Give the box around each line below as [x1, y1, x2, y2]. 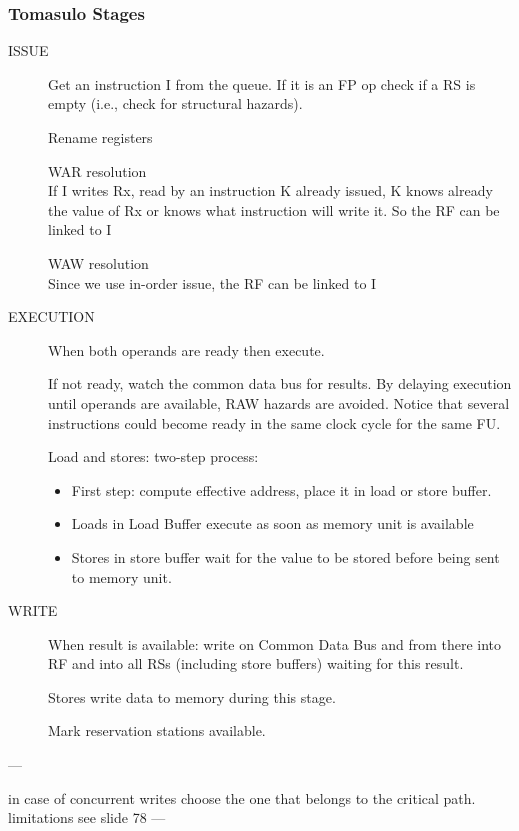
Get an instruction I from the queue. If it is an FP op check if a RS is [48, 73, 476, 94]
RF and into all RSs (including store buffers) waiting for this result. [48, 653, 464, 674]
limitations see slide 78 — [8, 807, 166, 828]
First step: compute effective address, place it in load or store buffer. [71, 479, 492, 500]
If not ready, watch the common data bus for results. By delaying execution [48, 373, 512, 394]
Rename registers [48, 127, 153, 147]
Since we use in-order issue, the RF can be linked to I [48, 272, 377, 293]
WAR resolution [48, 160, 147, 181]
